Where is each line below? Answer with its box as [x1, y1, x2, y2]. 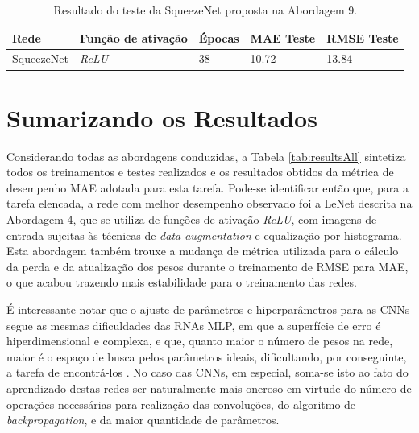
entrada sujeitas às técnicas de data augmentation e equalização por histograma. [6, 226, 402, 243]
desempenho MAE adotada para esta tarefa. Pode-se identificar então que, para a [6, 179, 409, 196]
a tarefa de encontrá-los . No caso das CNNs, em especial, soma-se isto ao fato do [6, 364, 409, 381]
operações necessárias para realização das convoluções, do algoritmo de [6, 395, 356, 412]
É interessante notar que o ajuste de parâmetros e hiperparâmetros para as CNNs [6, 301, 410, 317]
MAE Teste [250, 29, 316, 46]
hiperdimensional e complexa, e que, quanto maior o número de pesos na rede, [6, 332, 393, 349]
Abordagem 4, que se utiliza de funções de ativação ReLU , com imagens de [6, 211, 377, 228]
